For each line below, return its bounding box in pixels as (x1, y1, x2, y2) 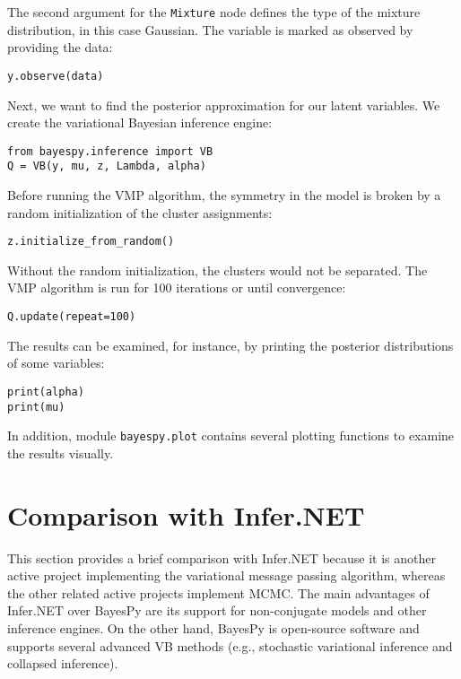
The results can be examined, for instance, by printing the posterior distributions (7, 335, 454, 354)
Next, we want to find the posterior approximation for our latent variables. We (7, 95, 440, 114)
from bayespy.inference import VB (7, 144, 213, 158)
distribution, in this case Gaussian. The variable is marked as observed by (7, 20, 413, 39)
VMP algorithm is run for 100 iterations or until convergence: (7, 278, 346, 297)
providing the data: (7, 38, 113, 57)
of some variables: (7, 353, 105, 372)
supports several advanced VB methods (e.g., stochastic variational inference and (7, 636, 453, 655)
